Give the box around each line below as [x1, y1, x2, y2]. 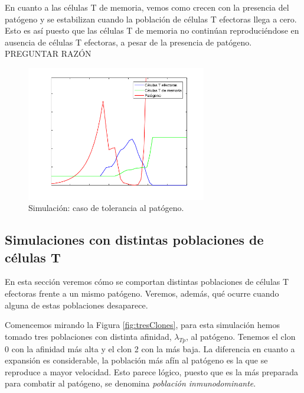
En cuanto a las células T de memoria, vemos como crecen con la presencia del [5, 1, 289, 13]
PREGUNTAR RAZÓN [5, 47, 91, 60]
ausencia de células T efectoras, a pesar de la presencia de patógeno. [5, 35, 252, 48]
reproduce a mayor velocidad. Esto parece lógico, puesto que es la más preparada [5, 365, 298, 378]
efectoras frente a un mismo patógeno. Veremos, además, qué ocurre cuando [5, 287, 279, 299]
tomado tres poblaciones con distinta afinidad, [5, 330, 172, 342]
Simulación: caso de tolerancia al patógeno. [28, 202, 184, 214]
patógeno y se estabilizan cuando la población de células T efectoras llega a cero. [5, 12, 297, 25]
